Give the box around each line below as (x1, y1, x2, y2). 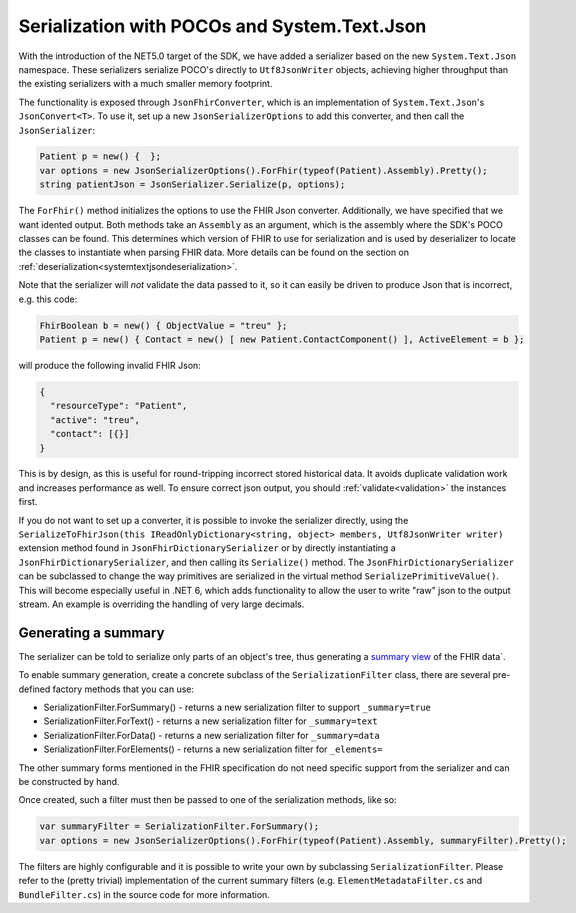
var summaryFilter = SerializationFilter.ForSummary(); (39, 821, 320, 832)
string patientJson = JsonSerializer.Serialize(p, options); (39, 179, 346, 190)
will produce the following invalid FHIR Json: (18, 359, 202, 371)
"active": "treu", (50, 414, 140, 425)
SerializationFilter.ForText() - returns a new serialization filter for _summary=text (43, 715, 379, 727)
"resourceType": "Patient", (50, 400, 188, 412)
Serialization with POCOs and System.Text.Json (18, 15, 427, 37)
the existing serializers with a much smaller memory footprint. (18, 78, 273, 90)
